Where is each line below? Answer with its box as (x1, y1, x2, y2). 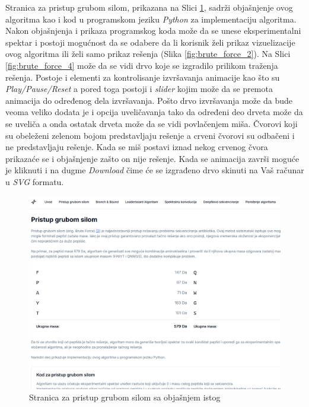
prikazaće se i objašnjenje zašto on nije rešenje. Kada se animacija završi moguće (5, 152, 300, 164)
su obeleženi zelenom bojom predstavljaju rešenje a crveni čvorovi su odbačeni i (5, 129, 295, 141)
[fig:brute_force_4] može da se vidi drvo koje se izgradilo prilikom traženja (5, 59, 278, 71)
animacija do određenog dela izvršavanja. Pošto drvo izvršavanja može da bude (5, 94, 292, 106)
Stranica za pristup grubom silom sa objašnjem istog (29, 391, 221, 403)
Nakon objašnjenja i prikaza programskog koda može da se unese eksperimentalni (5, 24, 301, 37)
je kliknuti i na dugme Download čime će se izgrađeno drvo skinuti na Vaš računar (5, 164, 304, 176)
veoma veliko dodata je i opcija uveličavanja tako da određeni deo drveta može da (5, 106, 303, 118)
